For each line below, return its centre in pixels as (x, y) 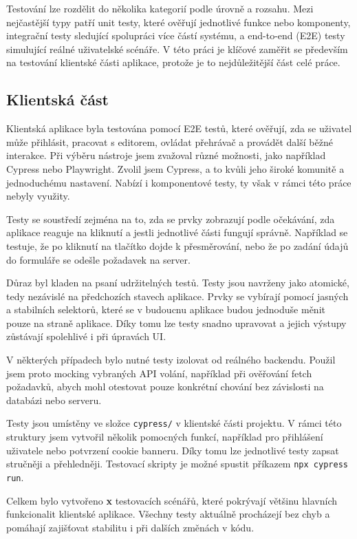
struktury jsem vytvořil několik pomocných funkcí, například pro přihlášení (165, 437)
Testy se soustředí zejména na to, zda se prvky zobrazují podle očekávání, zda (171, 219)
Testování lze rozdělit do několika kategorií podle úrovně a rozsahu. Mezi (160, 8)
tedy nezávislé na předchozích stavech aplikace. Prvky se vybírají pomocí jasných (177, 296)
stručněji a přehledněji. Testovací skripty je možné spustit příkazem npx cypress (177, 464)
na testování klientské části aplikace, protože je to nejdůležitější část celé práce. (173, 62)
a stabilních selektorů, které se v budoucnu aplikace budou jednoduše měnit (166, 309)
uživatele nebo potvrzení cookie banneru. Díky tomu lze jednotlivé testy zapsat (173, 450)
